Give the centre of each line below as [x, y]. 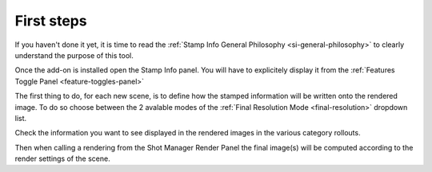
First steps [51, 21]
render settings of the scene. [63, 158]
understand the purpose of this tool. [74, 55]
